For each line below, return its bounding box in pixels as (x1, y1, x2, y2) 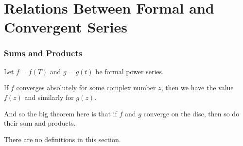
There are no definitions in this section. (4, 134, 121, 144)
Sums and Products (4, 47, 83, 59)
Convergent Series (4, 17, 127, 37)
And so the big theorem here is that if (4, 108, 117, 118)
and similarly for (24, 92, 74, 102)
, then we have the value (161, 82, 234, 93)
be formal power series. (95, 66, 164, 76)
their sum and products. (4, 118, 76, 128)
